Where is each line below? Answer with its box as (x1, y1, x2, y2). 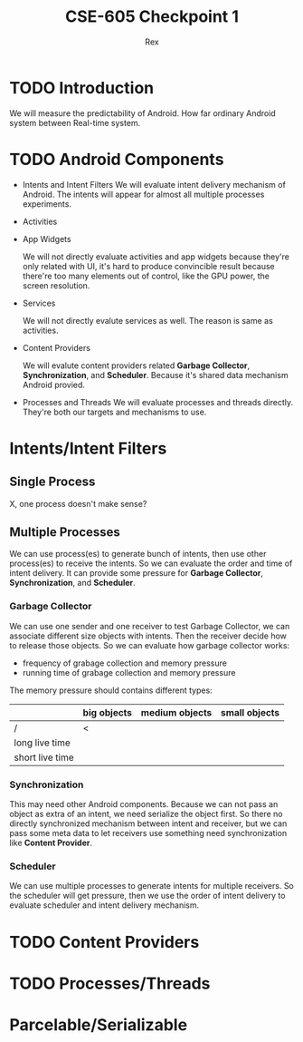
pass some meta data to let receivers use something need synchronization (9, 828, 288, 839)
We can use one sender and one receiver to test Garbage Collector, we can (9, 620, 290, 631)
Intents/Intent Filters (9, 438, 167, 459)
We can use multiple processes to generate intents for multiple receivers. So (9, 881, 294, 891)
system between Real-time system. (9, 117, 141, 128)
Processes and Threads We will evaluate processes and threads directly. (22, 396, 294, 407)
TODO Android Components (9, 149, 224, 170)
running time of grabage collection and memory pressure (22, 667, 236, 677)
